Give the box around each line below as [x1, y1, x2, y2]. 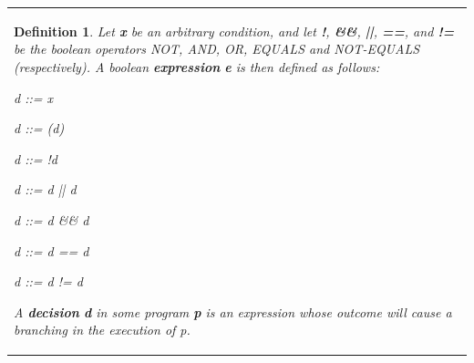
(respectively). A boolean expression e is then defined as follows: [14, 57, 380, 76]
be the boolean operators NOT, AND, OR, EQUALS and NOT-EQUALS [14, 39, 420, 58]
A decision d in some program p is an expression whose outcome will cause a [14, 302, 452, 321]
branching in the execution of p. [14, 320, 191, 339]
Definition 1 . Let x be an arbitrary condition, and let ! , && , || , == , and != [14, 21, 455, 40]
